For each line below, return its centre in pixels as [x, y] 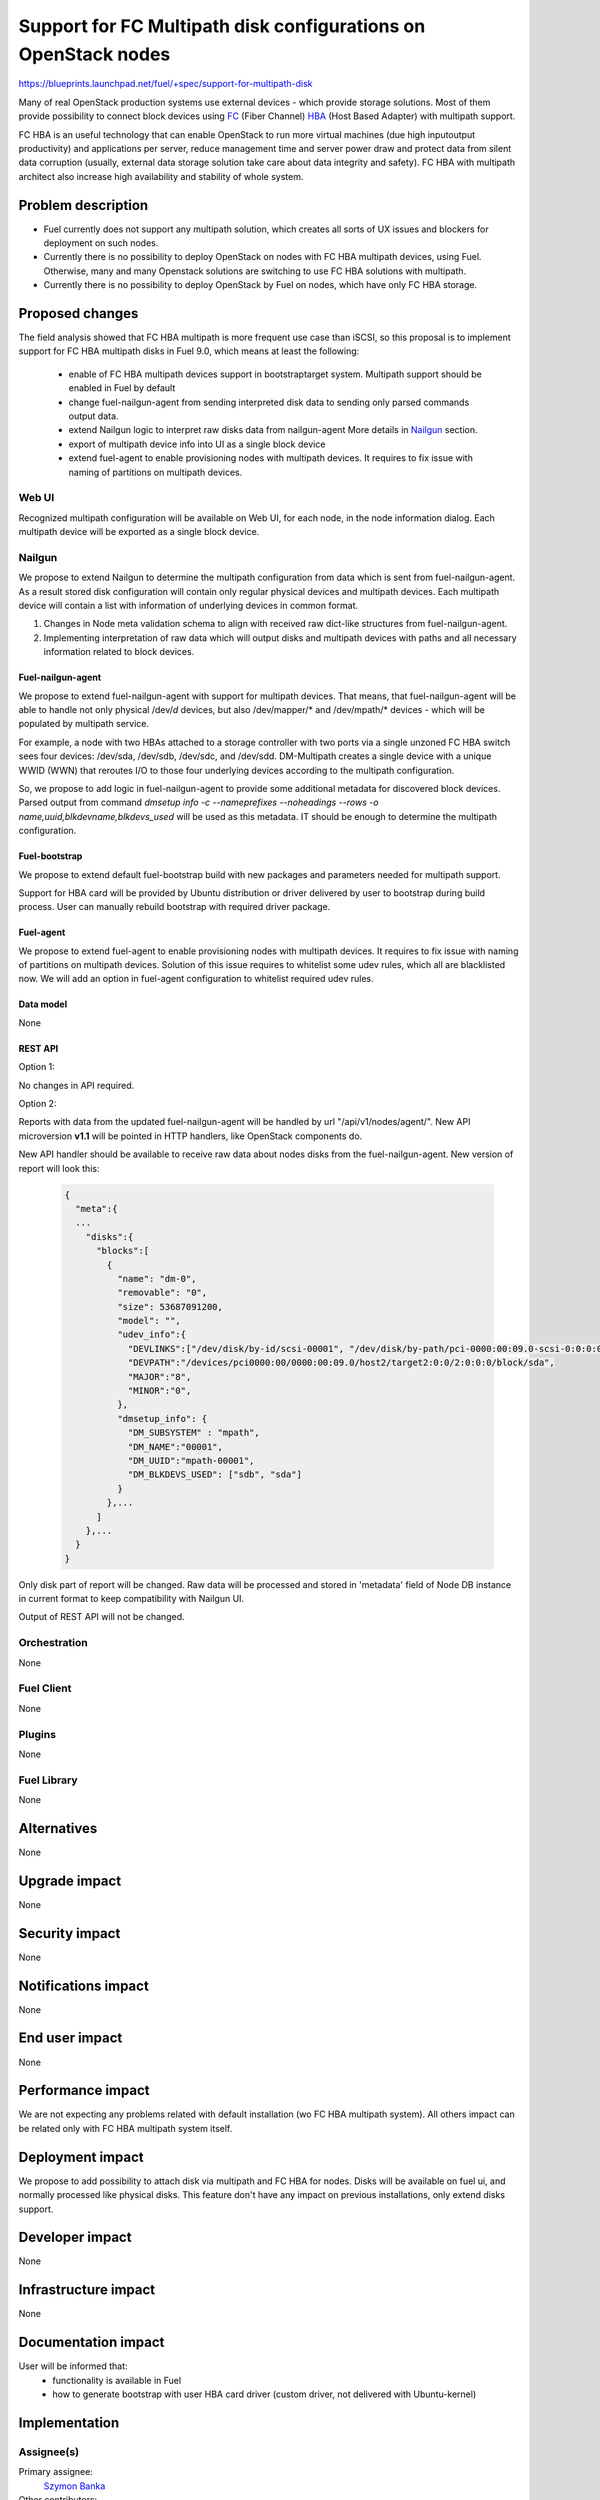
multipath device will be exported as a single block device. [139, 532]
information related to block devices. [119, 652]
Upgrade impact [70, 1880]
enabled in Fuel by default [122, 388]
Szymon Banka [74, 2486]
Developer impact [75, 2237]
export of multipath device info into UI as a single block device [197, 444]
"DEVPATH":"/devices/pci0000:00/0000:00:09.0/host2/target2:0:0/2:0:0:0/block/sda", [341, 1363]
